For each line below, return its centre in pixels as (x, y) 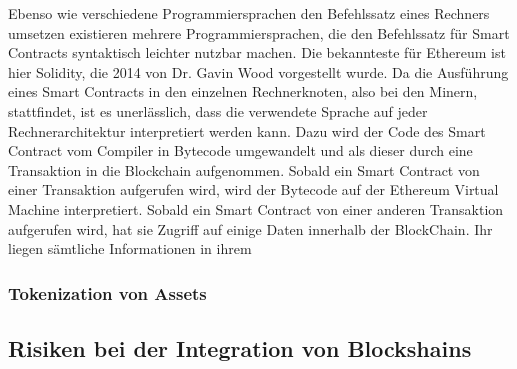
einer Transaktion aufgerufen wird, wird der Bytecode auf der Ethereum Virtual (253, 189)
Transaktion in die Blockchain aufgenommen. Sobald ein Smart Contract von (244, 169)
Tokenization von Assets (107, 292)
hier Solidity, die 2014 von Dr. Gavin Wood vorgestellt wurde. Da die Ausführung (258, 71)
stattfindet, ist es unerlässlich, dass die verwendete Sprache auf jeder (218, 110)
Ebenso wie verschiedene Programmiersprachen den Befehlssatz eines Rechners (249, 13)
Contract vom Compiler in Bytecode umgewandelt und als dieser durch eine (240, 150)
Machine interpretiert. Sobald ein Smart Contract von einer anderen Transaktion (256, 208)
